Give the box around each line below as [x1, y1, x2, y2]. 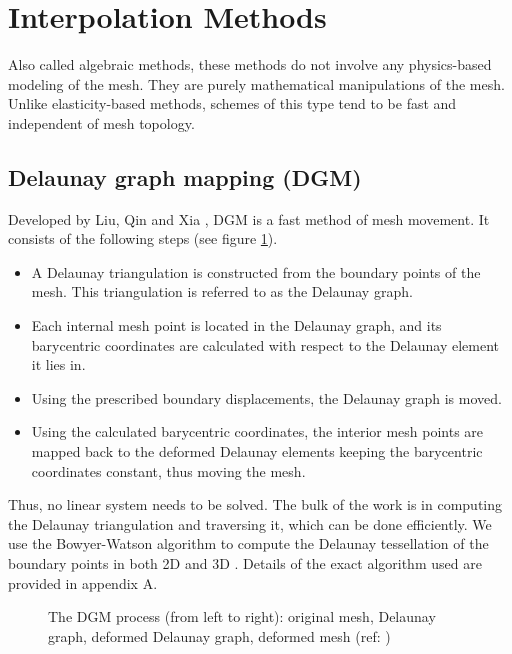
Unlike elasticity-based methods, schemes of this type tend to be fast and [8, 93, 457, 114]
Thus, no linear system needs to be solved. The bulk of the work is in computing [8, 494, 503, 515]
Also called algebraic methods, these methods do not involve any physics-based [8, 54, 492, 75]
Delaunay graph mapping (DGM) [8, 161, 362, 192]
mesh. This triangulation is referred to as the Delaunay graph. [31, 281, 413, 302]
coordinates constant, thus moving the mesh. [31, 460, 306, 481]
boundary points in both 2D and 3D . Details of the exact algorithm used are [8, 553, 482, 574]
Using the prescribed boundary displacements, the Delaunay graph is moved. [31, 387, 502, 408]
